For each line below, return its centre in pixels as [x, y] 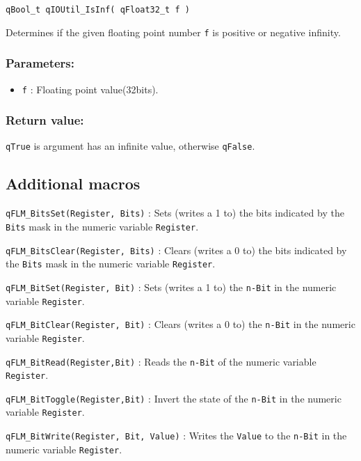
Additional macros [73, 183]
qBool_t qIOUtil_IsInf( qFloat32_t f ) [98, 10]
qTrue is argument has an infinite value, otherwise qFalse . [130, 146]
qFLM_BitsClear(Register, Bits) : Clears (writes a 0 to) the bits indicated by [176, 250]
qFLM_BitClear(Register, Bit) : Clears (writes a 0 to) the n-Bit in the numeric [180, 324]
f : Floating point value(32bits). [90, 89]
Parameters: [40, 63]
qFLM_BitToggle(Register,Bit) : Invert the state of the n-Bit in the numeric [174, 398]
